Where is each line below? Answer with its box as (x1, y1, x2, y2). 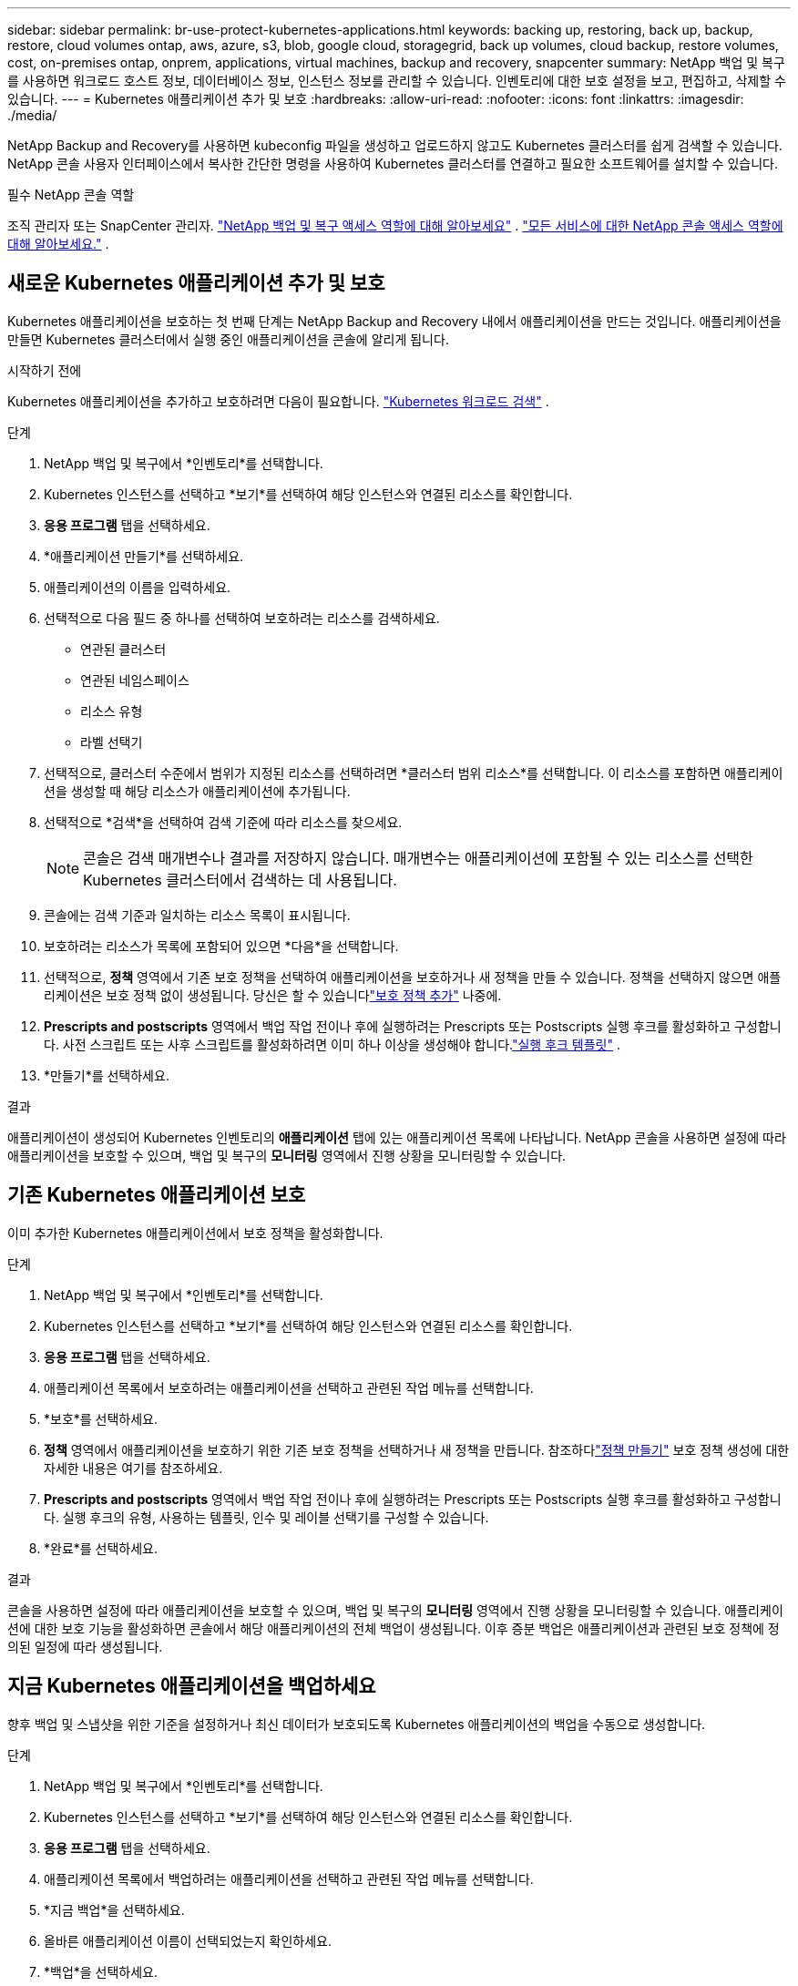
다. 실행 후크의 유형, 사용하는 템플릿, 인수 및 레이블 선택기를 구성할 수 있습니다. (44, 1509, 489, 1525)
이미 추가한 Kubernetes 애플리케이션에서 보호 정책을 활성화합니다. (7, 1224, 384, 1241)
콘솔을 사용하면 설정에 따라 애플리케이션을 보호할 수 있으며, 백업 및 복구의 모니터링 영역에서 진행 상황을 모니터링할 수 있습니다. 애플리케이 (7, 1602, 783, 1618)
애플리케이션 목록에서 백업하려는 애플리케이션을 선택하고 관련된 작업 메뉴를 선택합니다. (44, 1870, 534, 1887)
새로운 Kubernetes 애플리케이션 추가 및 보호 (7, 271, 385, 295)
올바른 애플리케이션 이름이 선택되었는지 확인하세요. (44, 1932, 332, 1949)
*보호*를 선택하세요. (44, 1410, 159, 1427)
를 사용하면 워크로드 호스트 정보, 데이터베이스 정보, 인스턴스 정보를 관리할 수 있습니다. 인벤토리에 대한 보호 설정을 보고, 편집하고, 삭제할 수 (7, 73, 786, 88)
